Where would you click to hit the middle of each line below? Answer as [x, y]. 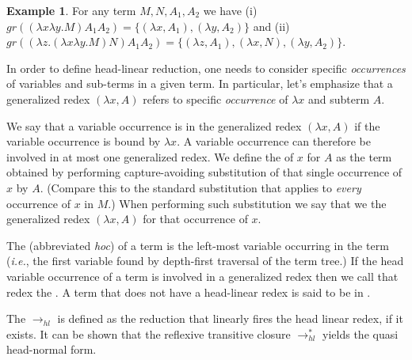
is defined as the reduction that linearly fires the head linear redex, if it [230, 318]
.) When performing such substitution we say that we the [247, 203]
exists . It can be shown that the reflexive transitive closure [149, 333]
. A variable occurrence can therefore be [274, 141]
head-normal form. [51, 349]
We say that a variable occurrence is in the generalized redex [154, 125]
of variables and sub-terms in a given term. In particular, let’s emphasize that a [200, 83]
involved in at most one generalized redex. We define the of [150, 156]
